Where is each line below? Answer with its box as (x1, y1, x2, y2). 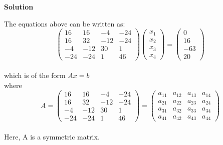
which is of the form (4, 69, 66, 80)
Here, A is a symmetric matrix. (4, 131, 100, 141)
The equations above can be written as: (4, 18, 125, 28)
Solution (4, 1, 34, 11)
